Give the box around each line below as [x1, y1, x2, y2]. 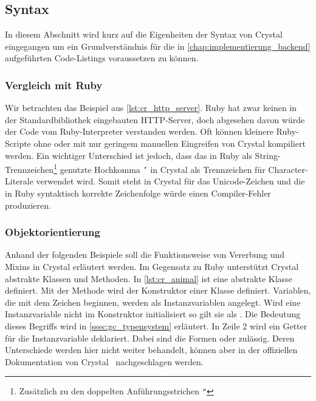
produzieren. [5, 198, 51, 211]
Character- [268, 163, 308, 175]
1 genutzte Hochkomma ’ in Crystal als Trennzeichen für [53, 161, 266, 175]
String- [255, 149, 281, 161]
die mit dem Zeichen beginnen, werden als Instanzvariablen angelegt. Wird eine [5, 295, 301, 308]
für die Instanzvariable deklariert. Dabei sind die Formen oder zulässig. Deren [5, 331, 295, 344]
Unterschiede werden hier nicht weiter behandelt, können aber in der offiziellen [5, 343, 298, 356]
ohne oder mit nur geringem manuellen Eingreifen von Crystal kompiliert [33, 136, 306, 149]
